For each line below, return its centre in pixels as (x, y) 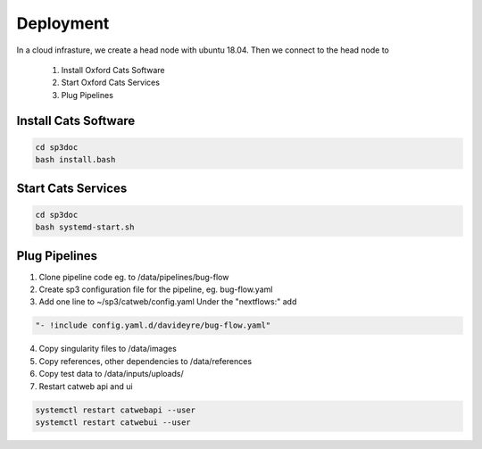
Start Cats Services (72, 188)
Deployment (63, 23)
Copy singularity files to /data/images (108, 349)
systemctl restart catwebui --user (113, 422)
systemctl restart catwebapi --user (116, 410)
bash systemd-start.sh (85, 227)
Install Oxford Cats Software (113, 70)
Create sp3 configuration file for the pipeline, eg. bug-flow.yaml (156, 289)
